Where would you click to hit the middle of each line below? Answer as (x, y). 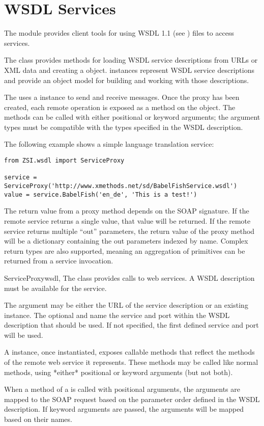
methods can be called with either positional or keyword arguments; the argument (132, 117)
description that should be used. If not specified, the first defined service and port (131, 325)
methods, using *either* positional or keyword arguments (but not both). (119, 372)
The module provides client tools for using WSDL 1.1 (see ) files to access (119, 33)
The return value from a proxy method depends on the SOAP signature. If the (127, 211)
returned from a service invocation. (59, 261)
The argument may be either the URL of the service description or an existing (126, 305)
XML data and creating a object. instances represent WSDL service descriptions (129, 70)
